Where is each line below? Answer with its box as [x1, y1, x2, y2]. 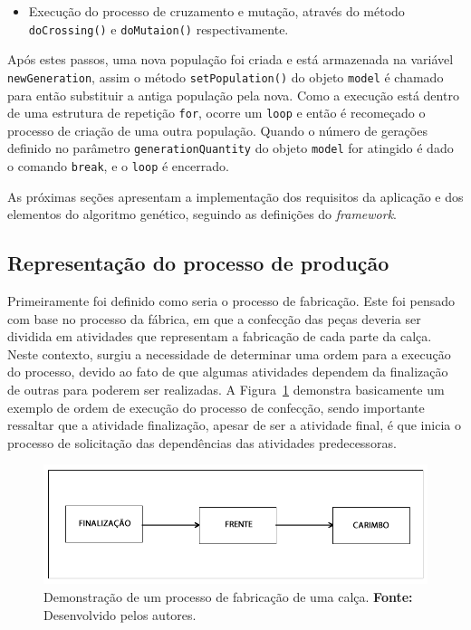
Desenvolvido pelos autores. [43, 605, 197, 624]
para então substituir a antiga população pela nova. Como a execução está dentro [7, 85, 459, 104]
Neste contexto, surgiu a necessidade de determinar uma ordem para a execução [7, 344, 451, 363]
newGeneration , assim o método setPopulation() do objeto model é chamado [7, 67, 444, 86]
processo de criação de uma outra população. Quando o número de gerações [7, 120, 428, 139]
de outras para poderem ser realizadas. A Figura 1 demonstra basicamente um [7, 380, 445, 399]
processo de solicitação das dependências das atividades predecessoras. [7, 433, 397, 452]
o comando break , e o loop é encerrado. [7, 157, 229, 175]
